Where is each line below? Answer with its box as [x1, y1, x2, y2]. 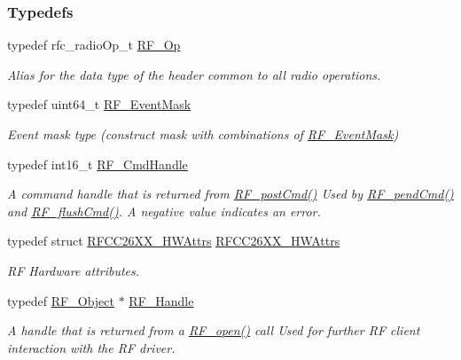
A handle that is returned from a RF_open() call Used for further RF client [7, 321, 420, 340]
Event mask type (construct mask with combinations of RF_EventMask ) [7, 125, 399, 143]
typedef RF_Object [7, 291, 114, 309]
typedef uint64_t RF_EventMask [7, 95, 191, 113]
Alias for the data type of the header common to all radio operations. [7, 65, 381, 83]
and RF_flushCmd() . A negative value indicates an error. [7, 201, 321, 220]
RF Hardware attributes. [7, 261, 140, 279]
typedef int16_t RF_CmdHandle [7, 154, 188, 173]
